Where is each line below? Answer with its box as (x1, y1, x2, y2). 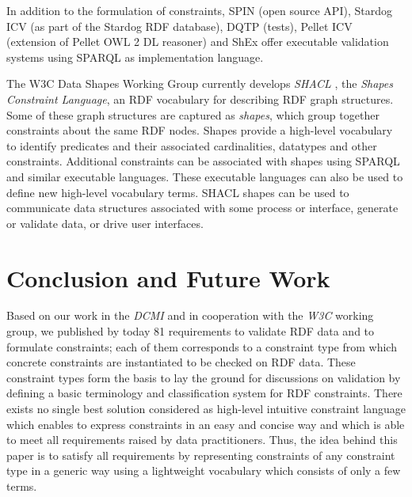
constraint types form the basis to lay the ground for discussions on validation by (6, 369, 401, 385)
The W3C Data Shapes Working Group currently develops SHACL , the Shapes (6, 75, 393, 92)
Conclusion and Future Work (6, 261, 330, 294)
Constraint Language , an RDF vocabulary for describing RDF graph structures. (6, 90, 394, 107)
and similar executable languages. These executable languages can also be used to (6, 168, 403, 184)
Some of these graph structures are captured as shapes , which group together (6, 106, 380, 123)
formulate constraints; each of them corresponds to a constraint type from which (6, 338, 397, 355)
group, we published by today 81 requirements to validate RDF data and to (6, 323, 375, 340)
